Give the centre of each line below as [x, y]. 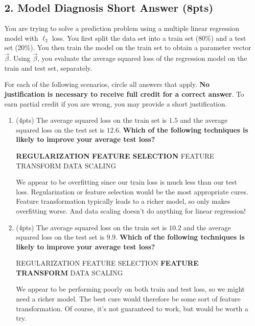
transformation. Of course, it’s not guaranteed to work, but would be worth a [132, 308]
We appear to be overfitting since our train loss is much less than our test [127, 182]
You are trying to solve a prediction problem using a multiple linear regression [122, 28]
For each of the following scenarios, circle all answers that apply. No [107, 84]
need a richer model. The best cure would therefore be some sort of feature [128, 299]
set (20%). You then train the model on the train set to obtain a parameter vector [128, 47]
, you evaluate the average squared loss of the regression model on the [142, 58]
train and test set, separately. [48, 68]
